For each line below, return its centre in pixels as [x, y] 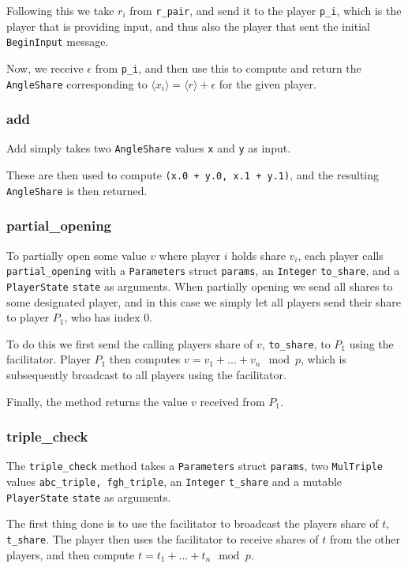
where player [190, 255]
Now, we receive [45, 68]
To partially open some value [77, 255]
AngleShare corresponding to [77, 83]
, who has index [102, 317]
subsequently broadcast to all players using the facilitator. [146, 374]
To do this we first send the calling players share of [130, 343]
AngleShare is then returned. [77, 190]
